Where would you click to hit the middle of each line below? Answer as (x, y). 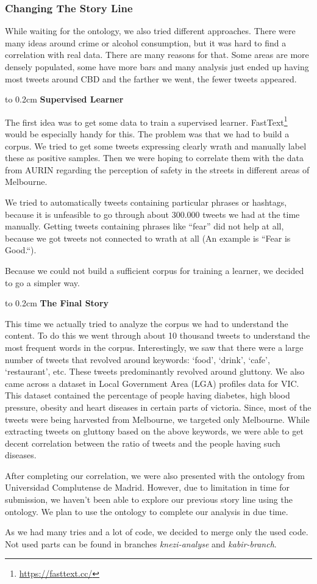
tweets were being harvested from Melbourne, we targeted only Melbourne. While (157, 419)
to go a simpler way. (42, 282)
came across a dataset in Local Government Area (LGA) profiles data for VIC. (152, 383)
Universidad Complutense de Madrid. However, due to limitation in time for (147, 487)
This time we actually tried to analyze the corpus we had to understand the (147, 323)
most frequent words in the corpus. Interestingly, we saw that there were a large (154, 347)
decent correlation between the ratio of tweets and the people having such (143, 443)
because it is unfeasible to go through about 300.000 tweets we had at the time (152, 214)
